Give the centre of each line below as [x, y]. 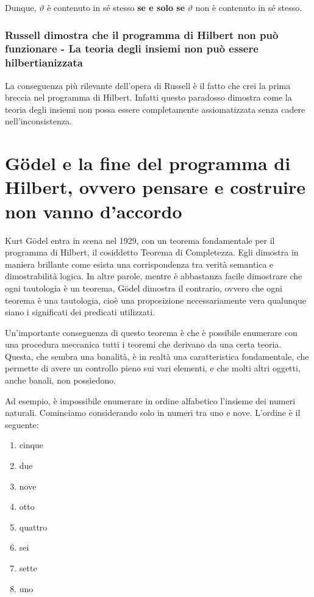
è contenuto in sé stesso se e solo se [116, 7]
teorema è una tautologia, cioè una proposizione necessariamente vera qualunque [155, 300]
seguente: [22, 424]
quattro [33, 527]
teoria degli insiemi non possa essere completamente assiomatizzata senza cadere [155, 109]
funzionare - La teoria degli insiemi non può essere [132, 48]
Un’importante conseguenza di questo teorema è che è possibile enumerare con [151, 332]
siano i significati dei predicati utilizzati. [80, 312]
